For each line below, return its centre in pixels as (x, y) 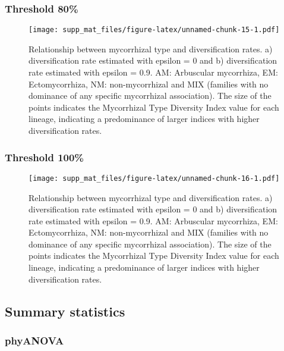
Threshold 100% (45, 157)
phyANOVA (34, 340)
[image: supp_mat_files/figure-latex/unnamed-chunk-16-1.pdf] (154, 178)
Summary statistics (65, 311)
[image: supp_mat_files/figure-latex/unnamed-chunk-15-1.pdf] (154, 30)
